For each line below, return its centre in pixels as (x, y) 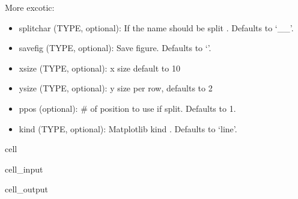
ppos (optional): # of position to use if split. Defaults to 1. (127, 108)
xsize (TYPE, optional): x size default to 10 (99, 68)
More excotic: (30, 7)
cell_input (24, 169)
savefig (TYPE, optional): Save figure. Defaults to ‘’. (115, 48)
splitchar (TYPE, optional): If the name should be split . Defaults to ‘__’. (156, 27)
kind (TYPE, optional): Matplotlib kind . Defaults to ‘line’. (128, 128)
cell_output (26, 189)
